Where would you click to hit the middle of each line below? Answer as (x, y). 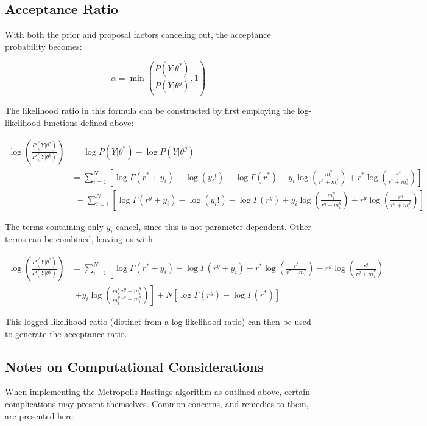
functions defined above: (89, 122)
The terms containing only (54, 226)
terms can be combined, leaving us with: (80, 239)
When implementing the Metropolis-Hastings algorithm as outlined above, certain (157, 392)
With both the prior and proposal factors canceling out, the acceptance (138, 34)
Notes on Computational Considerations (134, 366)
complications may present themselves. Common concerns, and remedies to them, (157, 404)
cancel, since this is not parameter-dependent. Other (214, 226)
